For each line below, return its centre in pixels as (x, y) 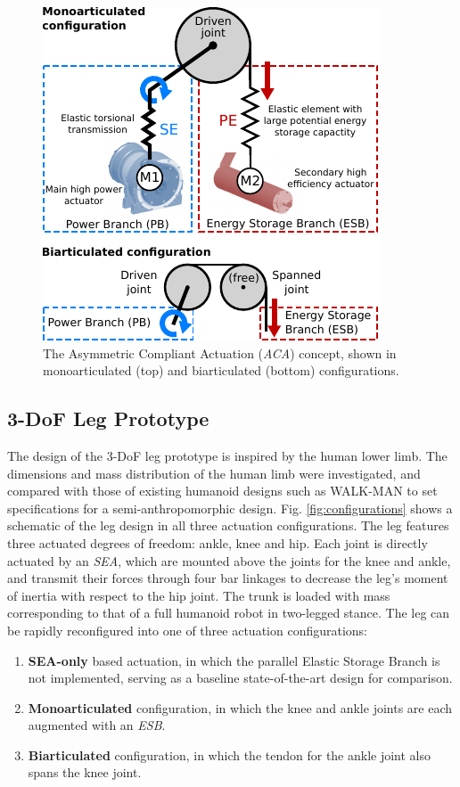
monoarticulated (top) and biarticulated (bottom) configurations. (221, 370)
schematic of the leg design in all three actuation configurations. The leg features (228, 525)
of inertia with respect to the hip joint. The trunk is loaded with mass (199, 595)
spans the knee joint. (85, 772)
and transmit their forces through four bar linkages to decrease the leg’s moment (228, 578)
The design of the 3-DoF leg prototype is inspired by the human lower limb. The (227, 455)
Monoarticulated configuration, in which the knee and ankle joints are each (240, 707)
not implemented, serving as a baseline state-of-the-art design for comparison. (240, 678)
